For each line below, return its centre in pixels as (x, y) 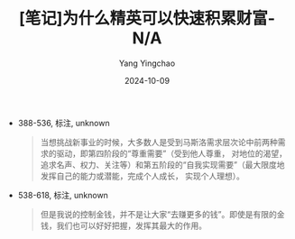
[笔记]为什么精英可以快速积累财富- (147, 18)
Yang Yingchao (147, 63)
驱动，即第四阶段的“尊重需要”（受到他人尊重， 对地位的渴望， (171, 153)
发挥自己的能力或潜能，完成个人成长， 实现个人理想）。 (143, 176)
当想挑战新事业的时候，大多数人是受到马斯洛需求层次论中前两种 (159, 142)
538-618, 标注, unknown (63, 195)
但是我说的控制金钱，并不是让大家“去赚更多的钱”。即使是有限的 (158, 214)
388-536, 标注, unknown (64, 123)
